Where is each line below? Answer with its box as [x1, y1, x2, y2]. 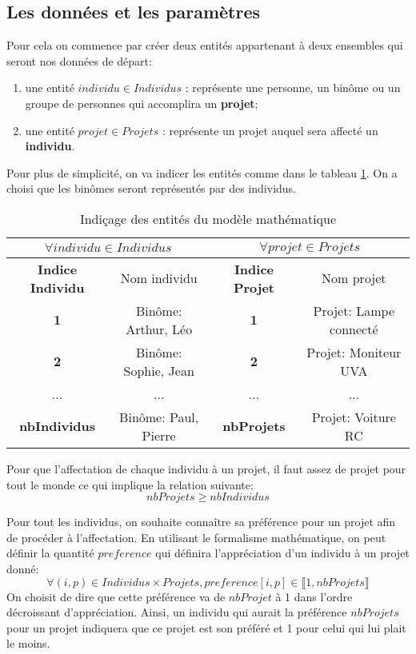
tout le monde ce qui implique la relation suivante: [6, 476, 254, 492]
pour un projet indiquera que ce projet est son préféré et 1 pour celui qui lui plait [6, 619, 406, 636]
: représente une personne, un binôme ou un [185, 79, 401, 96]
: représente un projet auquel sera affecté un [162, 122, 378, 138]
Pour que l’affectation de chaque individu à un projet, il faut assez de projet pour [6, 460, 406, 477]
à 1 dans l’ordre [275, 588, 353, 604]
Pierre [142, 425, 176, 445]
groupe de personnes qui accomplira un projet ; [25, 94, 258, 111]
